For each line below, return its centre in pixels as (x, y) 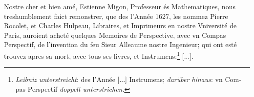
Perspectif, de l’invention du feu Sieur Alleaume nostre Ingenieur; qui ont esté (120, 44)
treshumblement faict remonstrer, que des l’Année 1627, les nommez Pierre (116, 16)
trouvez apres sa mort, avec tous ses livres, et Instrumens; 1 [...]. (99, 55)
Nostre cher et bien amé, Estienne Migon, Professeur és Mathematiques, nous (120, 6)
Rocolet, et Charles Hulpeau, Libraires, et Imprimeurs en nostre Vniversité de (120, 25)
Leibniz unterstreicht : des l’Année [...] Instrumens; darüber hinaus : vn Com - (128, 79)
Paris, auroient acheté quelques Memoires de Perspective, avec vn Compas (115, 35)
